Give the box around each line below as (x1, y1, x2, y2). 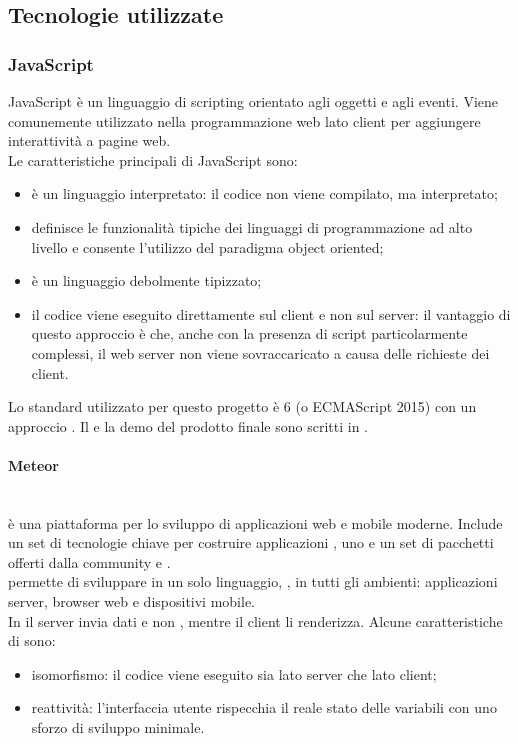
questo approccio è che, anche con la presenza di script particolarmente (31, 323, 468, 344)
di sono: (8, 630, 56, 651)
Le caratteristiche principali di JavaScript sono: (8, 149, 298, 170)
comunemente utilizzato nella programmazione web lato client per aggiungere (8, 110, 481, 131)
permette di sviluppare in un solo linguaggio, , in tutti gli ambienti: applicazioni (8, 571, 498, 592)
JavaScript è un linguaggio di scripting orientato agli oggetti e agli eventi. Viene (8, 91, 499, 111)
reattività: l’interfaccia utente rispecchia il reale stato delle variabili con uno (31, 697, 497, 718)
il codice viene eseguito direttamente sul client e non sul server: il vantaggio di (31, 303, 511, 324)
